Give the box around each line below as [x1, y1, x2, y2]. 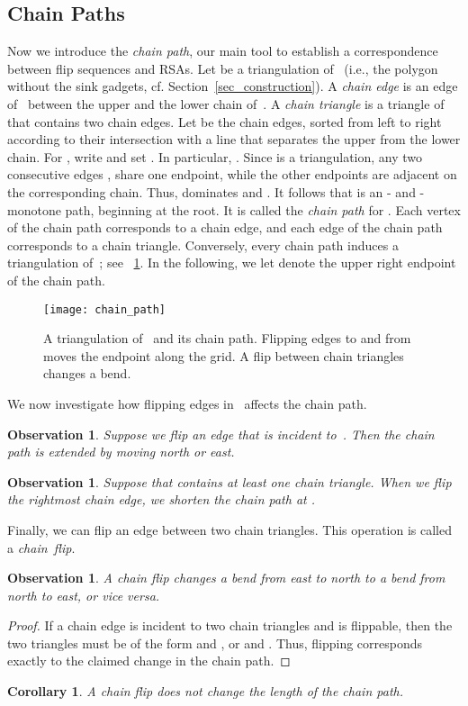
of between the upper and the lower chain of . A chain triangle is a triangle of [7, 94, 445, 113]
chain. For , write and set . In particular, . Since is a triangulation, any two [7, 147, 423, 166]
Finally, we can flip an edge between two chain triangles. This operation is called [7, 520, 452, 539]
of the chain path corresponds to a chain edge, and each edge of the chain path [7, 218, 443, 237]
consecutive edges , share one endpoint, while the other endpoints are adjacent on [7, 165, 457, 184]
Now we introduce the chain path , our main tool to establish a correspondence [7, 41, 438, 60]
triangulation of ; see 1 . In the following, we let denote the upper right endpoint [7, 253, 456, 272]
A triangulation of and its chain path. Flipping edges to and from [43, 329, 411, 348]
